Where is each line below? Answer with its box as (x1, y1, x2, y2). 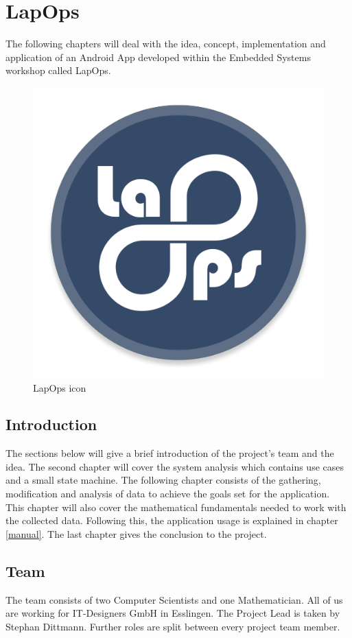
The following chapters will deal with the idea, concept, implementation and (5, 36, 326, 51)
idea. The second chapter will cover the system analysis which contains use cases (5, 459, 344, 473)
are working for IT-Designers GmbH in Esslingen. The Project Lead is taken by (5, 606, 340, 620)
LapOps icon (33, 380, 86, 394)
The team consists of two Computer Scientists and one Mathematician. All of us (5, 592, 343, 606)
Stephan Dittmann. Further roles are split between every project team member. (5, 619, 340, 633)
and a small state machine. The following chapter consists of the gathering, (5, 473, 321, 487)
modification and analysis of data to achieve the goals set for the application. (5, 486, 330, 501)
